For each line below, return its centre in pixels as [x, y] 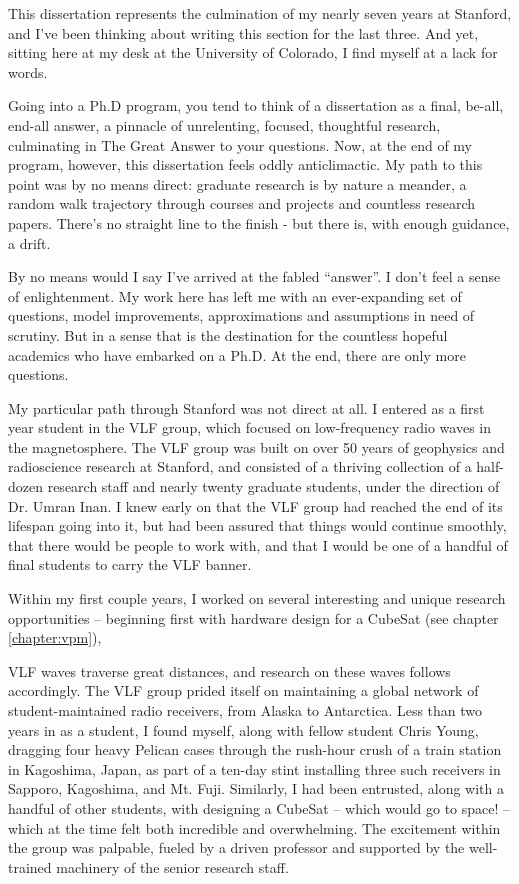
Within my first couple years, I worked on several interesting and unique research [257, 598]
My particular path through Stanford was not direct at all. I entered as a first [246, 407]
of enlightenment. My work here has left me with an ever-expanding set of [235, 295]
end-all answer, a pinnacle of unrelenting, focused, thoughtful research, [224, 124]
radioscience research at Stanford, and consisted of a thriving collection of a [240, 466]
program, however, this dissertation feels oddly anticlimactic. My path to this [245, 164]
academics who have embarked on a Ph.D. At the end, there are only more [237, 354]
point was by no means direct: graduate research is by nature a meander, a [237, 183]
